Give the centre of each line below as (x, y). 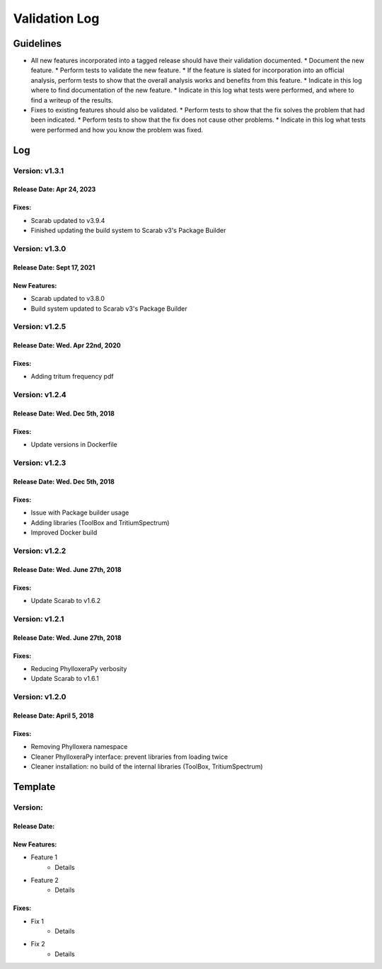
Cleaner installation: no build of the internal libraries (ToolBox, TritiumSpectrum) (147, 767)
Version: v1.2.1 (39, 619)
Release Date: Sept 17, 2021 (54, 267)
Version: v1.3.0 (40, 248)
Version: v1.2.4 (40, 395)
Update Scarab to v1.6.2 (66, 601)
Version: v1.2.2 (40, 551)
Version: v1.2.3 (40, 463)
